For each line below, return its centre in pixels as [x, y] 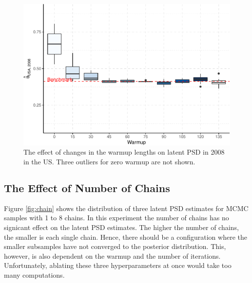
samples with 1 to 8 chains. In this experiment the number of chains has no [116, 218]
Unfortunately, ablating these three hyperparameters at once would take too [118, 265]
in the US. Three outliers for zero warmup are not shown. [109, 161]
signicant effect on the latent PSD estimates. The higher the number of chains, [121, 227]
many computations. [34, 274]
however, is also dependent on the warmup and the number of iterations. [112, 256]
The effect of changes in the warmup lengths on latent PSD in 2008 [124, 152]
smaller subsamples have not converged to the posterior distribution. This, [115, 246]
